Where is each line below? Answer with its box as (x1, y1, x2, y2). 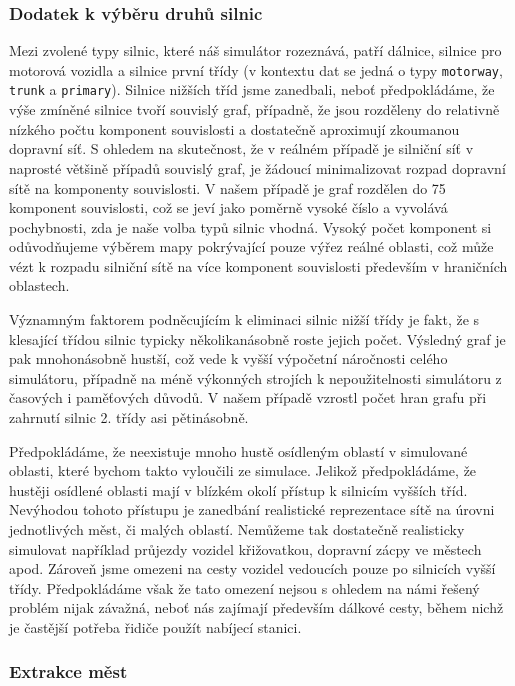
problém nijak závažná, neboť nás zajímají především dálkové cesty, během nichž (9, 597, 504, 618)
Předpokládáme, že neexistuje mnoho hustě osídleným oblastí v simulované (9, 440, 468, 461)
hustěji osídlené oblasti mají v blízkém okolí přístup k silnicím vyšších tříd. (9, 479, 468, 500)
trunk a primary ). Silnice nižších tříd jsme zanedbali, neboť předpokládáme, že (9, 79, 495, 100)
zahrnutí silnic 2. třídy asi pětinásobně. (9, 407, 249, 428)
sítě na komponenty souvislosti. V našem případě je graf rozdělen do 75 (9, 177, 446, 198)
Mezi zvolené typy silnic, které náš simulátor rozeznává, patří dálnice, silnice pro (9, 40, 502, 61)
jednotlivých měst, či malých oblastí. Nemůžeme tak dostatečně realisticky (9, 519, 465, 539)
